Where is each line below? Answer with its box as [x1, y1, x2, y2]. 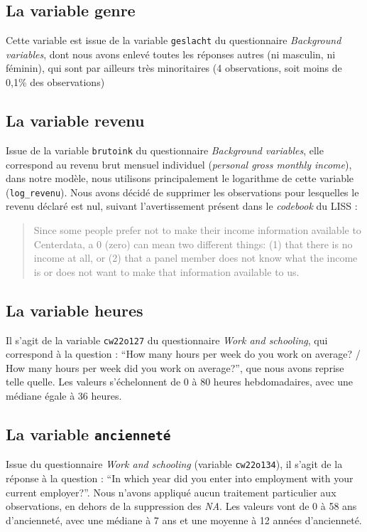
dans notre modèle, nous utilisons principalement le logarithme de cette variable [6, 171, 354, 186]
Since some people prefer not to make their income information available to [33, 222, 361, 237]
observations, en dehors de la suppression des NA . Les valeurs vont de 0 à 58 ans [6, 499, 357, 514]
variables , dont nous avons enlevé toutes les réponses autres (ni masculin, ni [6, 46, 336, 61]
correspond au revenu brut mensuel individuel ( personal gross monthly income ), [6, 156, 352, 171]
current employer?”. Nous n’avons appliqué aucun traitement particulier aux [6, 484, 336, 499]
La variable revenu [6, 110, 145, 132]
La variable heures [6, 299, 143, 321]
